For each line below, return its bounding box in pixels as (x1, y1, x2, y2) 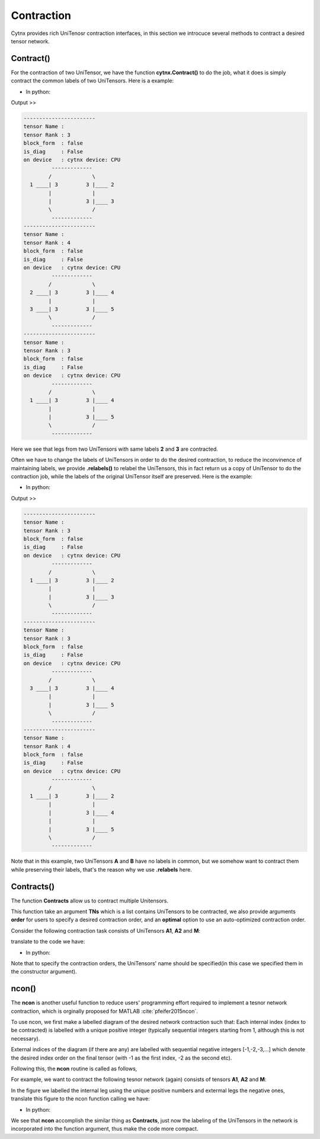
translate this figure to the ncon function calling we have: (11, 1095, 151, 1102)
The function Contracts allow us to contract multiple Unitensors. (11, 897, 169, 904)
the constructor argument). (11, 968, 77, 975)
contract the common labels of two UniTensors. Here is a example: (11, 77, 174, 84)
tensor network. (11, 37, 50, 44)
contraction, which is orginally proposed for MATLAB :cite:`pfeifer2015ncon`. (11, 1007, 199, 1014)
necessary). (11, 1035, 40, 1042)
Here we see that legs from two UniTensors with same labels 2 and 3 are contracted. (11, 445, 219, 452)
